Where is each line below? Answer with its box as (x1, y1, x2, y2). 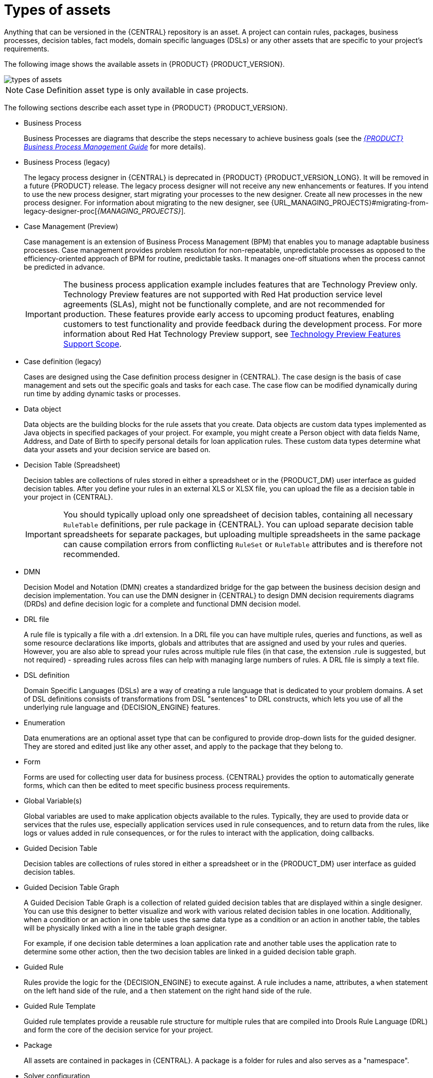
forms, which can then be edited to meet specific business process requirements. (24, 781, 290, 790)
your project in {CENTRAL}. (24, 492, 113, 501)
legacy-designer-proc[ (24, 206, 97, 215)
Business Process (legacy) (24, 157, 110, 166)
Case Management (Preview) (24, 222, 118, 231)
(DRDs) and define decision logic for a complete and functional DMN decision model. (24, 599, 301, 608)
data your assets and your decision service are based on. (24, 445, 211, 454)
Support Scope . (63, 338, 122, 349)
